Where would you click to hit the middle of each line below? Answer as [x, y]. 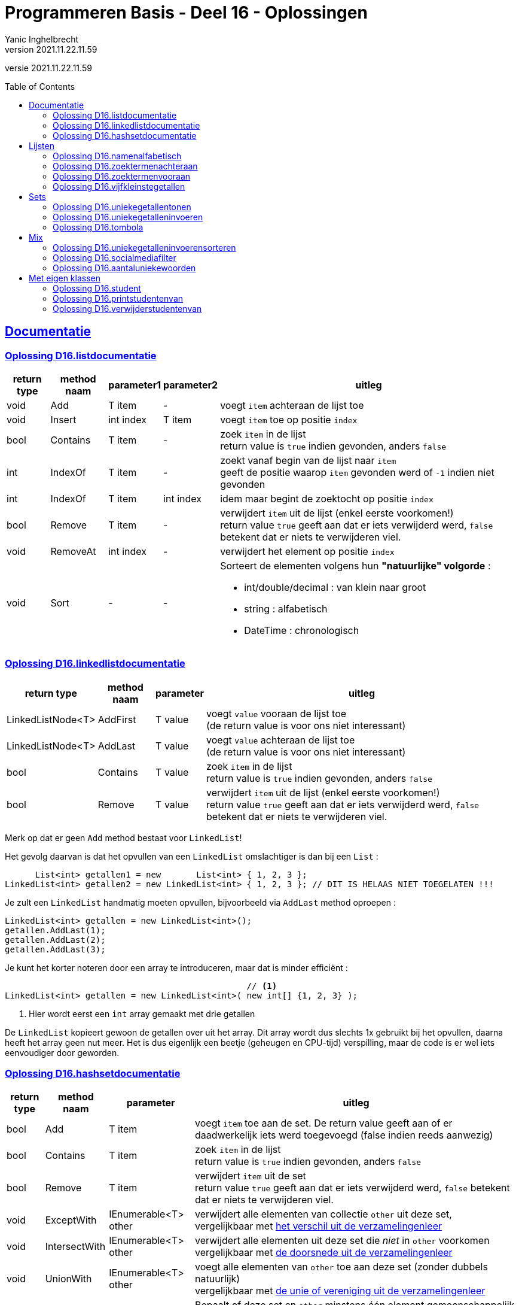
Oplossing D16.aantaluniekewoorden [124, 268]
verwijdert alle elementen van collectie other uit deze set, [323, 1214]
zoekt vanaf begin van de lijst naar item [308, 460]
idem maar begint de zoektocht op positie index [327, 498]
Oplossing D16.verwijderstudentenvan [127, 308]
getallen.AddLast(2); [55, 940]
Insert [63, 419]
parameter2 [191, 385]
